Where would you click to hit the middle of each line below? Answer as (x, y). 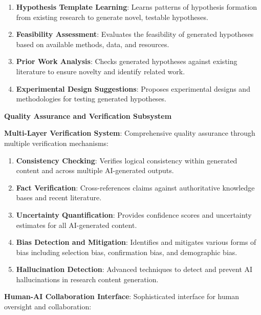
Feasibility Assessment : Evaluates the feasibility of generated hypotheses (135, 34)
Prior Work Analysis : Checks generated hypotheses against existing (127, 61)
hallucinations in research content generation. (87, 279)
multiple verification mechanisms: (56, 143)
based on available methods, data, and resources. (93, 44)
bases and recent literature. (59, 197)
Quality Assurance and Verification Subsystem (88, 115)
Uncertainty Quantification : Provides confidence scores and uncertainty (134, 214)
